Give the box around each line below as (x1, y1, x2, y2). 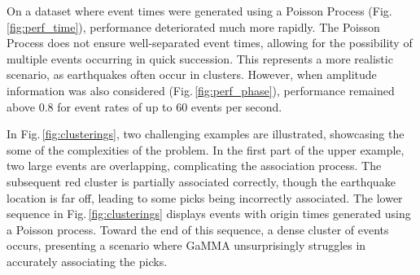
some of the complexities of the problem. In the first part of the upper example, (7, 141, 405, 158)
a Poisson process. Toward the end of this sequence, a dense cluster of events (7, 220, 389, 238)
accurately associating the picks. (7, 252, 168, 269)
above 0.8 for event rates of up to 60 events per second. (7, 98, 282, 115)
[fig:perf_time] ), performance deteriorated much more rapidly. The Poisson (7, 18, 380, 35)
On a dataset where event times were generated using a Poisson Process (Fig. (7, 2, 392, 19)
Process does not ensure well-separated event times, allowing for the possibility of (7, 34, 413, 51)
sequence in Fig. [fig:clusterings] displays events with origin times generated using (7, 205, 411, 222)
